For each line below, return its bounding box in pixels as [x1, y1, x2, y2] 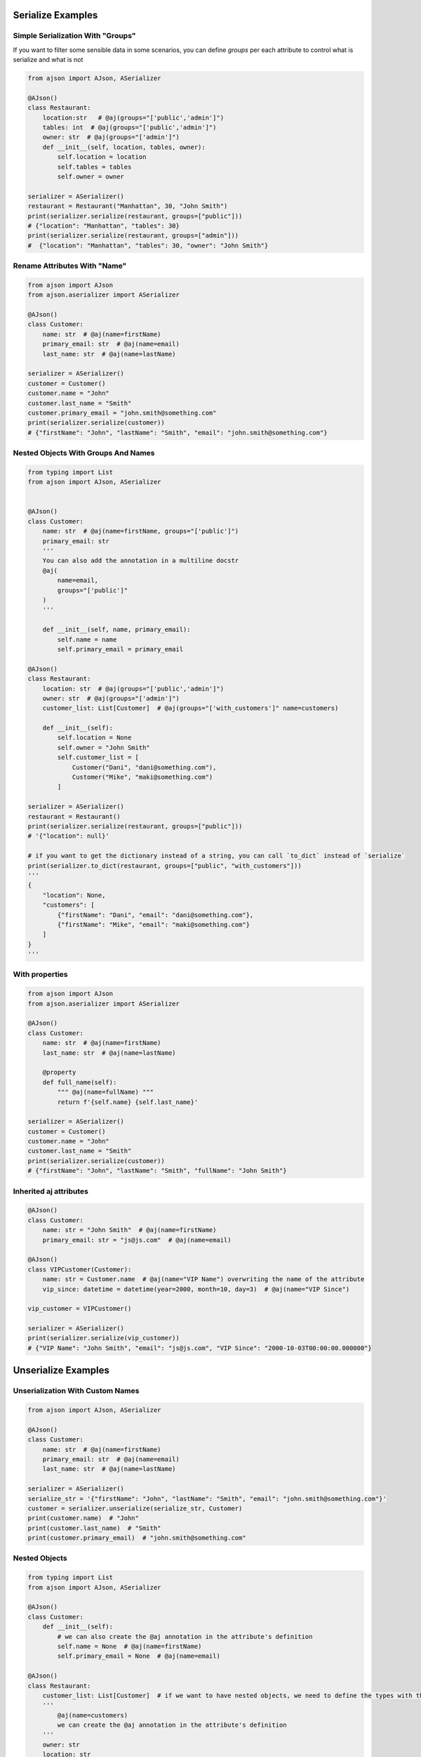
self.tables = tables [57, 162, 132, 171]
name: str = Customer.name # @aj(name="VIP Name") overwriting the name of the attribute [42, 1276, 365, 1283]
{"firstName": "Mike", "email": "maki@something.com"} [57, 921, 250, 928]
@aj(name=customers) [57, 1711, 128, 1719]
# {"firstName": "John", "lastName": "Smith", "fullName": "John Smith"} [27, 1167, 287, 1175]
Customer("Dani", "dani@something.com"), [72, 763, 217, 771]
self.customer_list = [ [57, 753, 140, 762]
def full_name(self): [42, 1078, 117, 1086]
